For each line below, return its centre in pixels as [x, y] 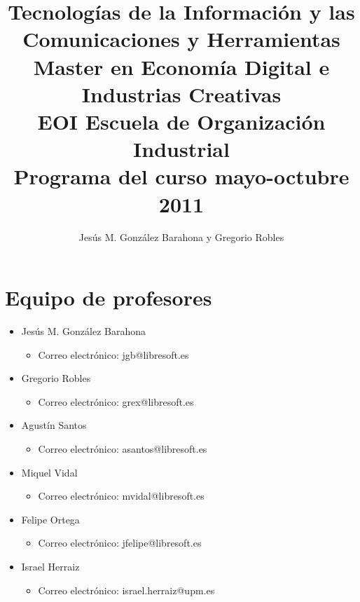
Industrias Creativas [181, 94]
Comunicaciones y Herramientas [181, 39]
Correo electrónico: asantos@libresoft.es [123, 448]
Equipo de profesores [109, 297]
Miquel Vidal [49, 472]
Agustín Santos [54, 425]
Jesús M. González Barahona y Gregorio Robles [181, 237]
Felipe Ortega [50, 519]
